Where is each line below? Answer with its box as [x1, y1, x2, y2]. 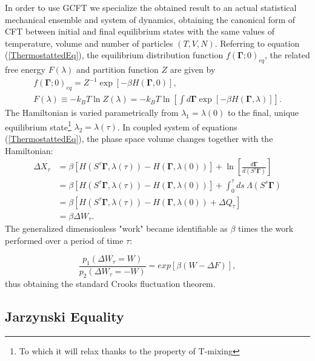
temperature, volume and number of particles [5, 36, 173, 49]
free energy [5, 63, 45, 76]
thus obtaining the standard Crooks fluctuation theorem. [5, 277, 216, 289]
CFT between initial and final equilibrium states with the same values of [5, 25, 275, 38]
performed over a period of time [5, 234, 124, 246]
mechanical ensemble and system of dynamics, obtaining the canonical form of [5, 13, 296, 25]
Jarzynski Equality [5, 306, 124, 325]
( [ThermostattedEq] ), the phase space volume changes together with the [5, 132, 273, 144]
